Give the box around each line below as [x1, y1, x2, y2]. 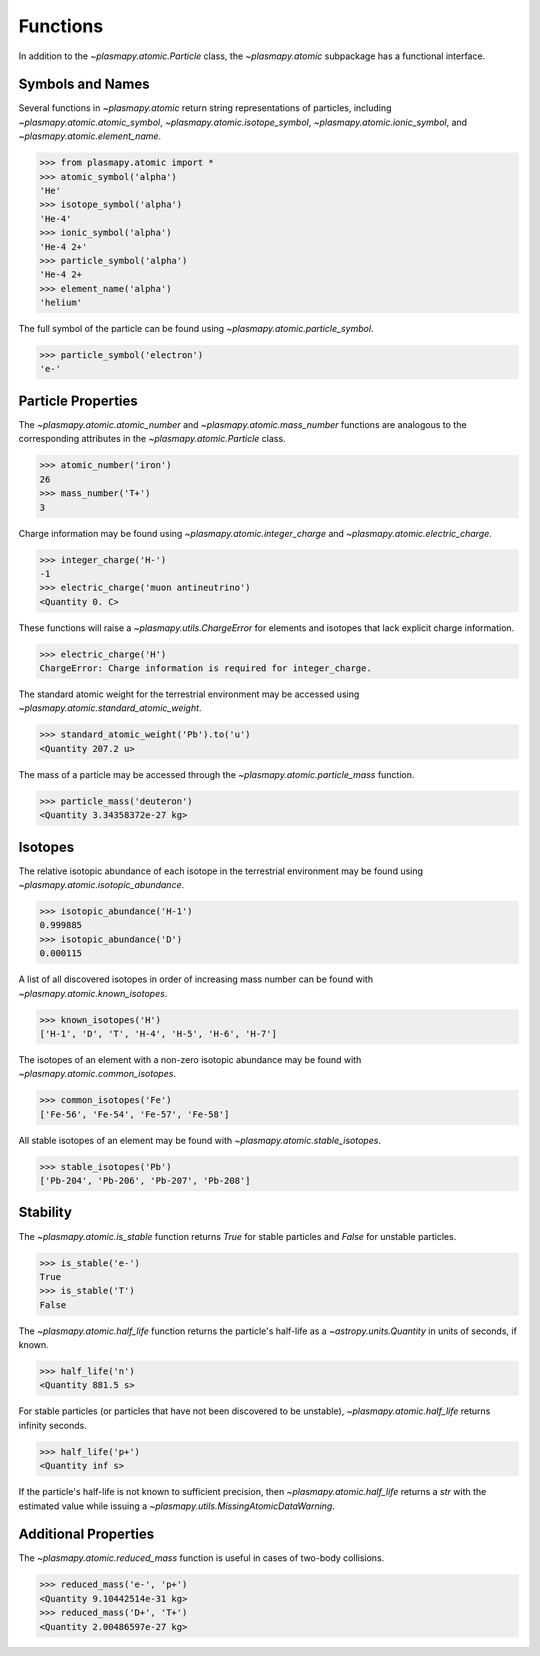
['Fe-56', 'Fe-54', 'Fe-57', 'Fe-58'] [39, 1108, 230, 1120]
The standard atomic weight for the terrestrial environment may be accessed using [18, 688, 360, 700]
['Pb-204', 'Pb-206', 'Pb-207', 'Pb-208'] [39, 1175, 251, 1187]
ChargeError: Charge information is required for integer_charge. [39, 663, 372, 674]
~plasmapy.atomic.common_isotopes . [18, 1068, 177, 1080]
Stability [18, 1204, 72, 1221]
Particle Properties [18, 392, 139, 409]
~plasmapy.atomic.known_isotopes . [18, 987, 168, 999]
